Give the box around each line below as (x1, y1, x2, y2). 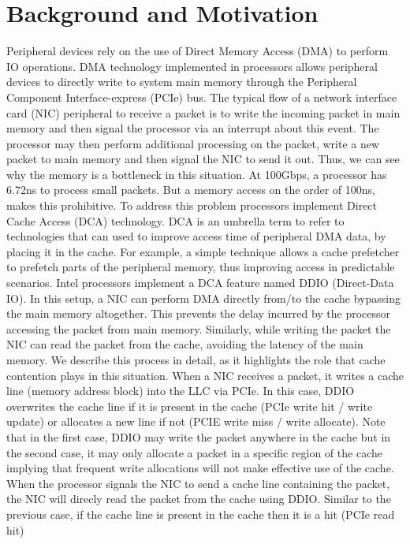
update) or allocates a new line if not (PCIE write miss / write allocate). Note (6, 413, 386, 430)
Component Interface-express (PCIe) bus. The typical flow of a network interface (6, 88, 397, 105)
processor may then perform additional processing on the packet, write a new (6, 135, 380, 151)
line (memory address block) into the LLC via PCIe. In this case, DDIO (6, 382, 355, 399)
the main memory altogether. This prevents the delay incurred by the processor (6, 305, 391, 322)
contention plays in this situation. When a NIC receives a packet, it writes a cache (6, 367, 404, 383)
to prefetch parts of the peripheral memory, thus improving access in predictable (6, 259, 395, 275)
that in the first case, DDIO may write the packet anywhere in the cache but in (6, 428, 391, 445)
